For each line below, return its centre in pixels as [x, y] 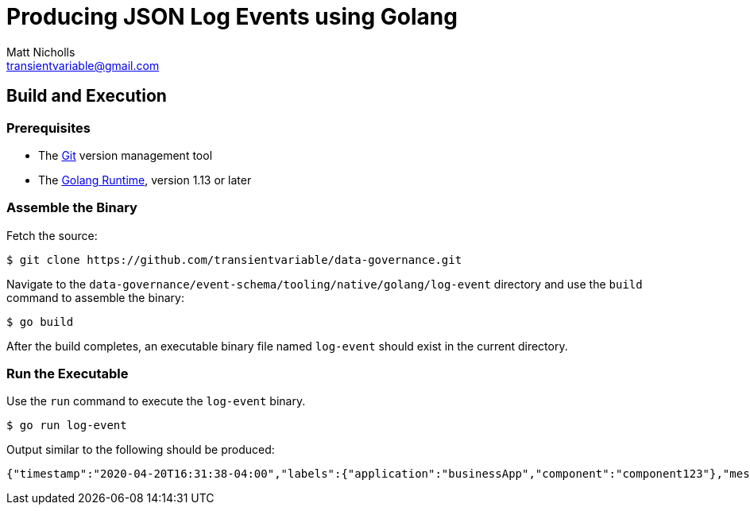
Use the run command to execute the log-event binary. [156, 401]
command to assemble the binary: [95, 297]
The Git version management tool [126, 155]
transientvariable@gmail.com [83, 65]
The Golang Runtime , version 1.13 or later [145, 180]
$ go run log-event [67, 426]
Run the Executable [68, 374]
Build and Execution [87, 96]
